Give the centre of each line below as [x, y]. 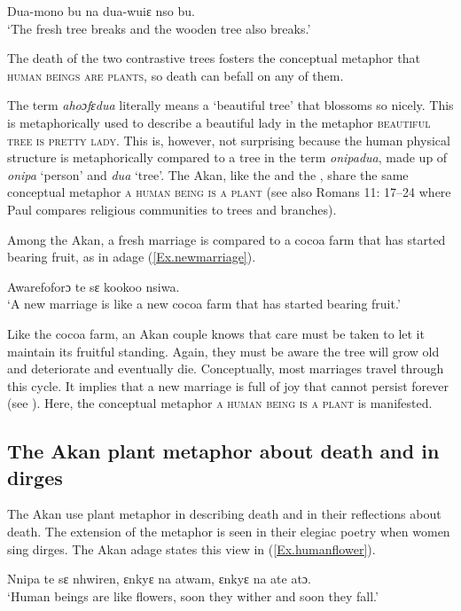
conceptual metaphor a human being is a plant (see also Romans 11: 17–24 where [229, 192]
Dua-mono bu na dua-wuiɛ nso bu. [101, 11]
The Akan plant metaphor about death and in [223, 451]
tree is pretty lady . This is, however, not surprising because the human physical [229, 140]
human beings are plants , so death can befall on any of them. [176, 75]
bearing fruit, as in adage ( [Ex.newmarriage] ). [132, 257]
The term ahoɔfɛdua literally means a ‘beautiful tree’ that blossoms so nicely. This [230, 105]
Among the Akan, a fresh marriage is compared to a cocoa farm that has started [227, 239]
